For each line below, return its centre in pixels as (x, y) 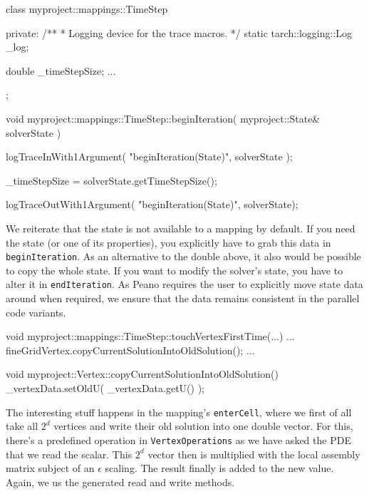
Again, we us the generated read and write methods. (120, 482)
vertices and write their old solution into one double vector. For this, (203, 426)
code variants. (36, 312)
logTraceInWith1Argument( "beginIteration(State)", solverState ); (149, 156)
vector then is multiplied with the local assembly (254, 454)
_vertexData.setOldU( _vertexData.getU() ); (105, 388)
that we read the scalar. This (69, 454)
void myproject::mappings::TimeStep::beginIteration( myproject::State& (163, 118)
